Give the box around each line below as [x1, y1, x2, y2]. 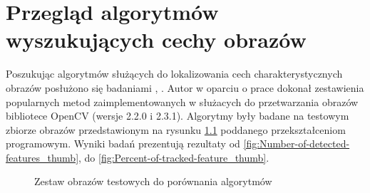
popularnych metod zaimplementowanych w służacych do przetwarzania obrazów [6, 94, 359, 109]
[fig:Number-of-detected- [243, 136, 350, 151]
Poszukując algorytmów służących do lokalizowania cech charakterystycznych [6, 66, 343, 81]
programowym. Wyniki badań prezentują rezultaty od [6, 136, 240, 151]
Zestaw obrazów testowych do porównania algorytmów [34, 174, 272, 189]
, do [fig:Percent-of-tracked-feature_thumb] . [78, 150, 269, 165]
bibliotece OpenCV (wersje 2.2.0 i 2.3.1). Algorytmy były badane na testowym [6, 108, 349, 123]
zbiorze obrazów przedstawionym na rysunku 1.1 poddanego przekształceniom [6, 122, 346, 137]
